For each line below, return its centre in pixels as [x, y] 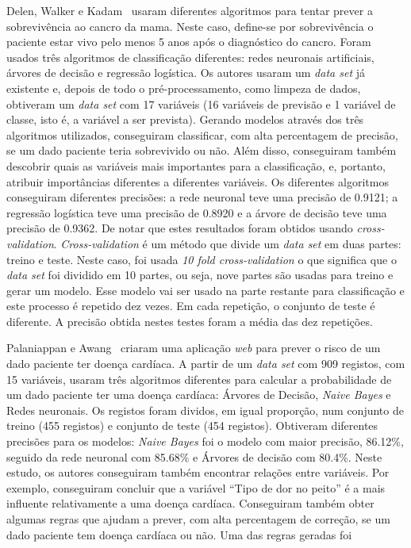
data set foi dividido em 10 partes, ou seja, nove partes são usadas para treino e [200, 275]
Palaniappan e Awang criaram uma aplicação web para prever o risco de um [194, 348]
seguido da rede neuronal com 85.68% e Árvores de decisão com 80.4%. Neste [194, 456]
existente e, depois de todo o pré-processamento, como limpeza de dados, [184, 88]
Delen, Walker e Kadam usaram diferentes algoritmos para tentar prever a [190, 10]
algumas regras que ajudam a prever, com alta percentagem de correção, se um [198, 519]
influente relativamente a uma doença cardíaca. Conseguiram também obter [190, 503]
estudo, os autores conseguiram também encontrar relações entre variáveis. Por [198, 472]
